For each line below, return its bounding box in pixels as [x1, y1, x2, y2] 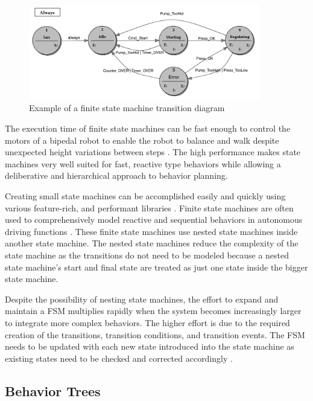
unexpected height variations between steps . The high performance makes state [5, 146, 301, 158]
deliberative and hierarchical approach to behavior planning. [5, 169, 228, 182]
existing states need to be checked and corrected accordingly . [5, 351, 233, 364]
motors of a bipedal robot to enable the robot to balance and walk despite [5, 133, 279, 146]
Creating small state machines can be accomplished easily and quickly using [5, 190, 286, 202]
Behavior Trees [5, 381, 101, 400]
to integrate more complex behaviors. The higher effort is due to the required [5, 316, 290, 329]
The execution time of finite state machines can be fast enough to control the [5, 122, 291, 135]
